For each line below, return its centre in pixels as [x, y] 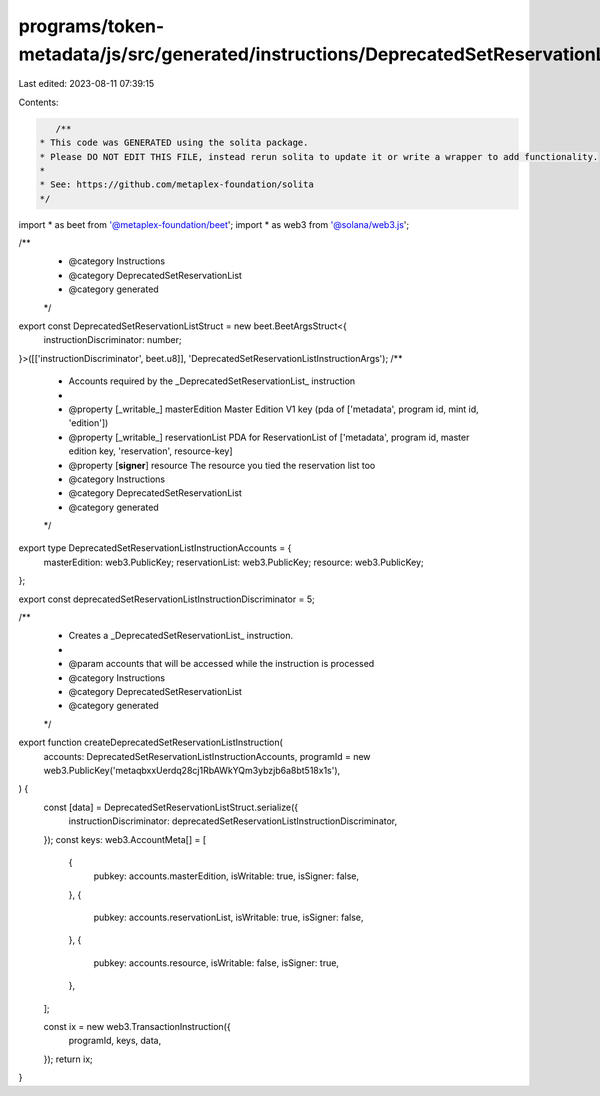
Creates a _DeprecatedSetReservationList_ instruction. [181, 636]
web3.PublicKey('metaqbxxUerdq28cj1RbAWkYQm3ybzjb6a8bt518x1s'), [192, 770]
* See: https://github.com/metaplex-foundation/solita [176, 184]
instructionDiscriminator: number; [112, 340]
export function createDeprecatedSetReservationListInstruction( [151, 742]
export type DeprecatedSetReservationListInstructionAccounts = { [155, 548]
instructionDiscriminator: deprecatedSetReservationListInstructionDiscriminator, [233, 821]
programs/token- [91, 26]
